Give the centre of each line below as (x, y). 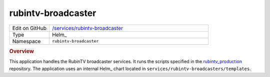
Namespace (26, 41)
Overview (22, 51)
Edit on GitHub (29, 28)
